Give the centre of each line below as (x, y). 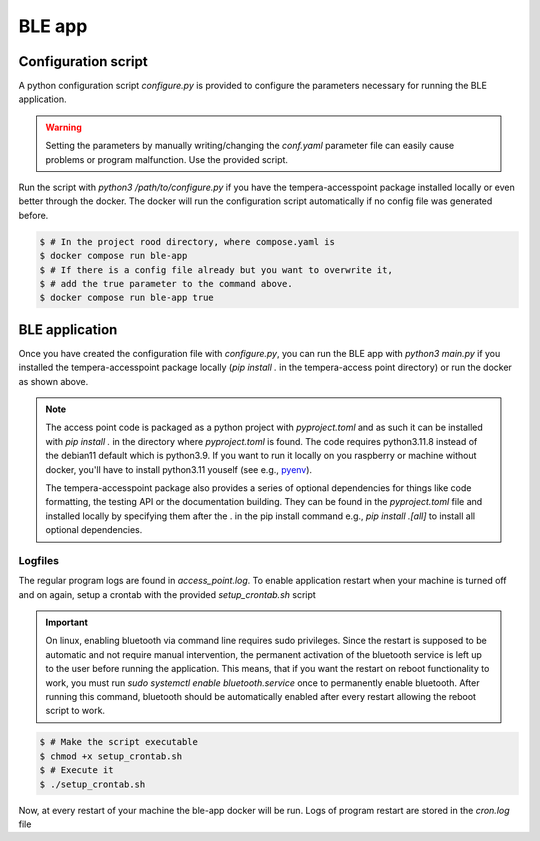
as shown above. (53, 381)
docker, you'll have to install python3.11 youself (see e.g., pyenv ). (179, 469)
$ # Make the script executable (119, 742)
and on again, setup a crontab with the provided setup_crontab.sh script (167, 594)
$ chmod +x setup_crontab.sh (111, 756)
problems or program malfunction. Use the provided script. (167, 159)
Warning (63, 127)
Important (67, 622)
